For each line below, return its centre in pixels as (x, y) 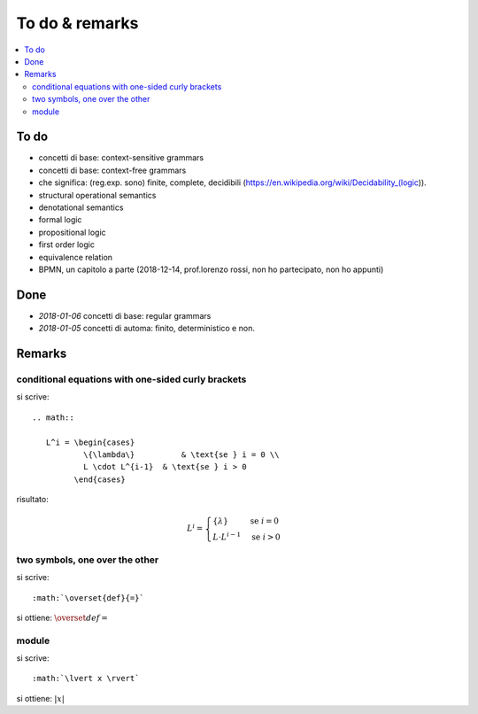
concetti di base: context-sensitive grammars (121, 158)
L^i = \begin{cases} (90, 442)
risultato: (32, 500)
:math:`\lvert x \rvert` (86, 679)
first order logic (66, 244)
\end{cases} (100, 479)
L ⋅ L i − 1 (227, 536)
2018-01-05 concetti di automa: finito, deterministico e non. (147, 329)
